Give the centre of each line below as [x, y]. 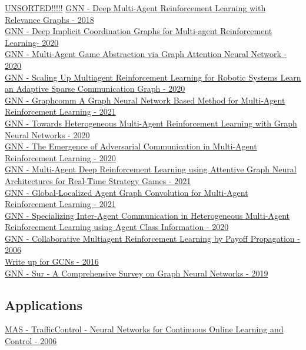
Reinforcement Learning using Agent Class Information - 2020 [117, 227]
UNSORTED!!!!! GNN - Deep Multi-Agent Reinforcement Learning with [135, 8]
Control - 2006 [31, 341]
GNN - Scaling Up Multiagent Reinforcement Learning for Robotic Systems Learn [153, 77]
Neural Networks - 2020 [47, 134]
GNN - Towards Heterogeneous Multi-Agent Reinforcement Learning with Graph [151, 123]
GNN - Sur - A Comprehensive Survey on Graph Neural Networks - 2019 [137, 273]
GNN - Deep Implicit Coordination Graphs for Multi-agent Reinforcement [139, 31]
